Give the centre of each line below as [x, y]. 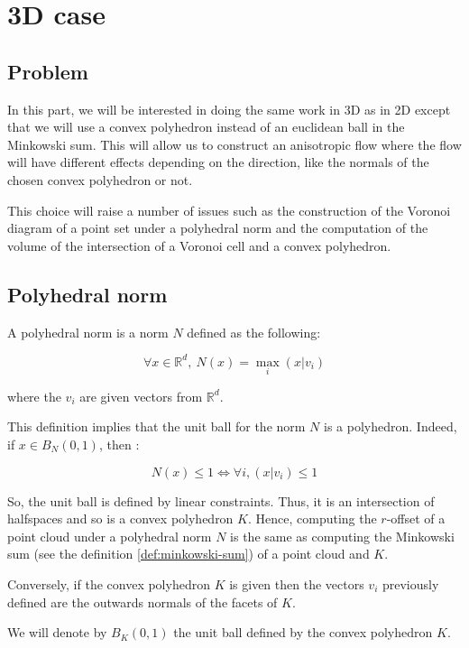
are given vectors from [141, 396]
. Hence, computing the [312, 518]
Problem [48, 71]
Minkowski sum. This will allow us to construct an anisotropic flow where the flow [234, 144]
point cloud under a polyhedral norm [110, 536]
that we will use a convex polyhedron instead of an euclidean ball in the [206, 127]
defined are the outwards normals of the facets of [143, 602]
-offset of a [416, 518]
